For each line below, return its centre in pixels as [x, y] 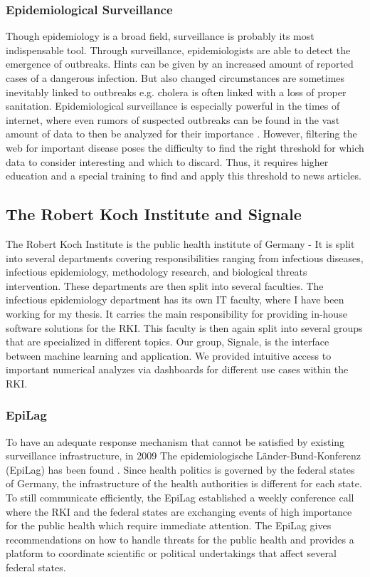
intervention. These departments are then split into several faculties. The [165, 285]
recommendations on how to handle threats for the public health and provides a [180, 539]
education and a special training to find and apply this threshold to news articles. [184, 176]
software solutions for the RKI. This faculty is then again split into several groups [184, 327]
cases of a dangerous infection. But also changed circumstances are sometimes [175, 78]
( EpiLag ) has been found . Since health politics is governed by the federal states [180, 469]
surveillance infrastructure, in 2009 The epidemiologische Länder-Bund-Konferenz [184, 456]
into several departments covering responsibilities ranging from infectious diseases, [185, 258]
